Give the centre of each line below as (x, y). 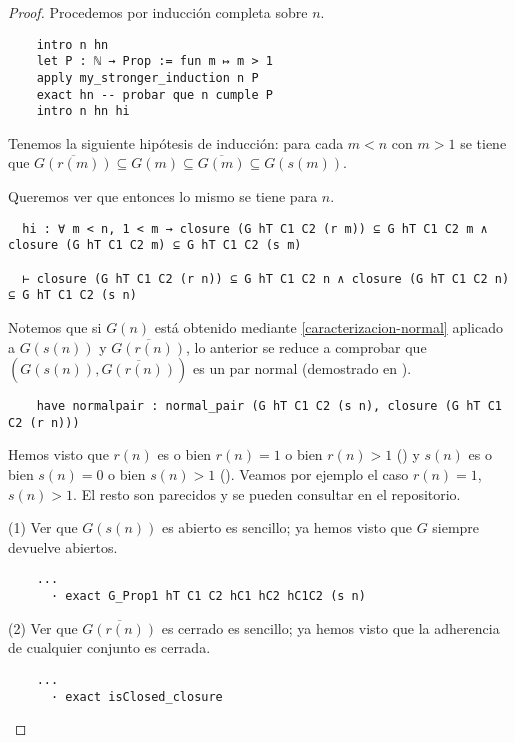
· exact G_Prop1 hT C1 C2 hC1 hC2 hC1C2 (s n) (208, 596)
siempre (456, 527)
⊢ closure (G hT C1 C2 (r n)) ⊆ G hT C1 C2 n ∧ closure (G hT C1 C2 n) (266, 278)
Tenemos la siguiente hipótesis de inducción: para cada (176, 142)
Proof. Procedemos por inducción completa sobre (158, 12)
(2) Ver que (43, 627)
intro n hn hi (83, 111)
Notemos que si (55, 326)
